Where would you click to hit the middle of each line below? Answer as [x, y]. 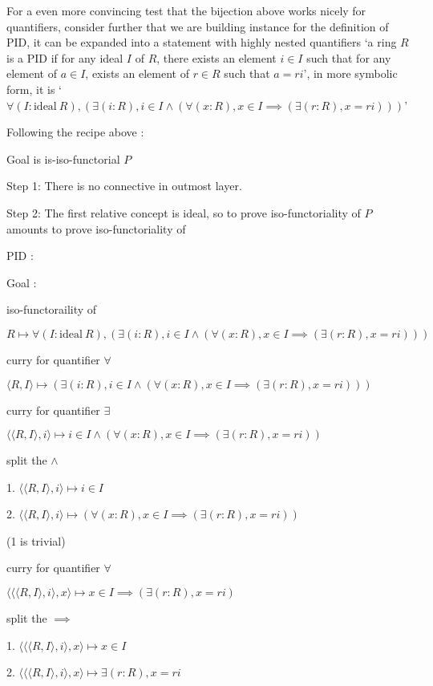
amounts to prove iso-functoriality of [96, 228]
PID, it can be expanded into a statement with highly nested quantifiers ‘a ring [202, 42]
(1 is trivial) [36, 540]
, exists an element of [137, 73]
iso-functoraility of [52, 309]
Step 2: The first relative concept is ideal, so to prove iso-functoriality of [184, 212]
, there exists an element [216, 57]
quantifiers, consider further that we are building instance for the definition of [198, 26]
